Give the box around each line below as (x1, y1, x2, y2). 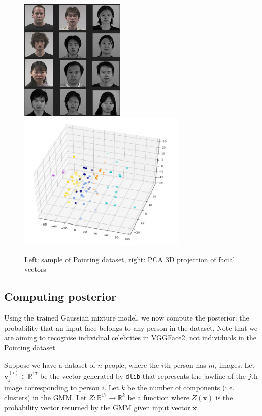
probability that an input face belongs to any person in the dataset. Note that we (4, 322, 258, 333)
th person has (163, 359, 206, 370)
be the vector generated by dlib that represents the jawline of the (40, 370, 246, 381)
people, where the (104, 359, 159, 370)
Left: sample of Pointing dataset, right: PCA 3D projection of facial (24, 253, 235, 264)
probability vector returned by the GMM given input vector (4, 402, 190, 412)
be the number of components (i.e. (127, 382, 235, 393)
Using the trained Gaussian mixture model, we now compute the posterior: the (4, 312, 249, 323)
